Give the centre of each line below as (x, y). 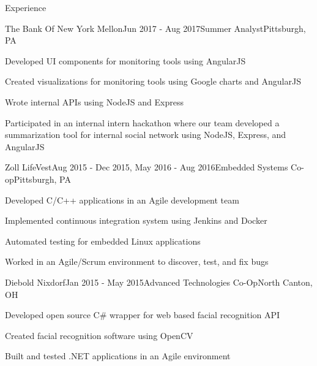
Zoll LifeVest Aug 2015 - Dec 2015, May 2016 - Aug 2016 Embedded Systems (147, 167)
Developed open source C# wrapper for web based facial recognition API (143, 315)
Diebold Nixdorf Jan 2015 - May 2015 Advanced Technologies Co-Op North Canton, (159, 282)
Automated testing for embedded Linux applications (103, 241)
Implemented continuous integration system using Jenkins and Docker (136, 220)
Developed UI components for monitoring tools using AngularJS (125, 60)
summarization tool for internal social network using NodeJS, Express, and (146, 135)
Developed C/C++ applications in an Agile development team (122, 200)
